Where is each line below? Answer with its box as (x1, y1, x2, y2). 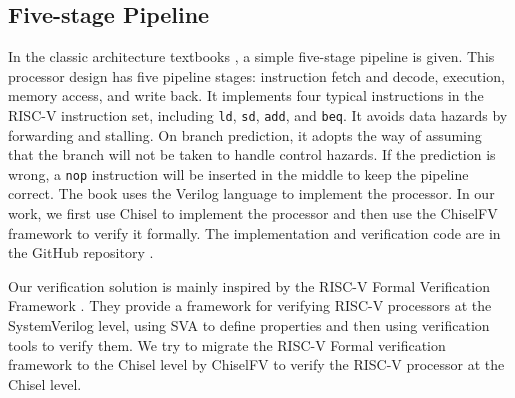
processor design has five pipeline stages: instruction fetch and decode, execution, (8, 65, 505, 86)
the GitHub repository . (8, 242, 154, 263)
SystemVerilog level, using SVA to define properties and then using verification (8, 315, 490, 336)
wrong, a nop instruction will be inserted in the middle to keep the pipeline (8, 163, 469, 184)
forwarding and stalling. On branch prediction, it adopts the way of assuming (8, 124, 482, 145)
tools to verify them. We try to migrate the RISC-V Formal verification (8, 334, 446, 355)
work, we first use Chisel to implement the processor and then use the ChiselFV (8, 203, 498, 224)
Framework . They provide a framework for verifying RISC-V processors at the (8, 295, 492, 316)
